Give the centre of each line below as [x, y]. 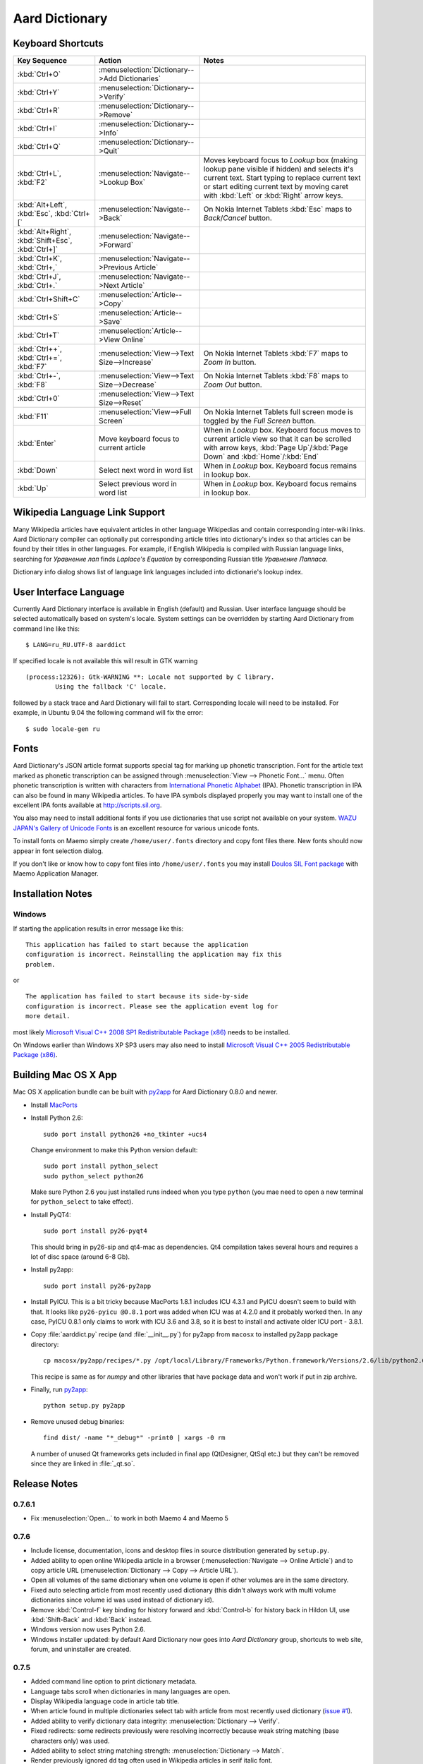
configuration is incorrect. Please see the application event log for [152, 1006]
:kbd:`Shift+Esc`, [45, 241]
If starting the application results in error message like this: [98, 929]
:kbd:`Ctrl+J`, [39, 277]
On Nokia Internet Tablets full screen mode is [278, 412]
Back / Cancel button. [238, 218]
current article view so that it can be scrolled [277, 439]
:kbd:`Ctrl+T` [38, 335]
